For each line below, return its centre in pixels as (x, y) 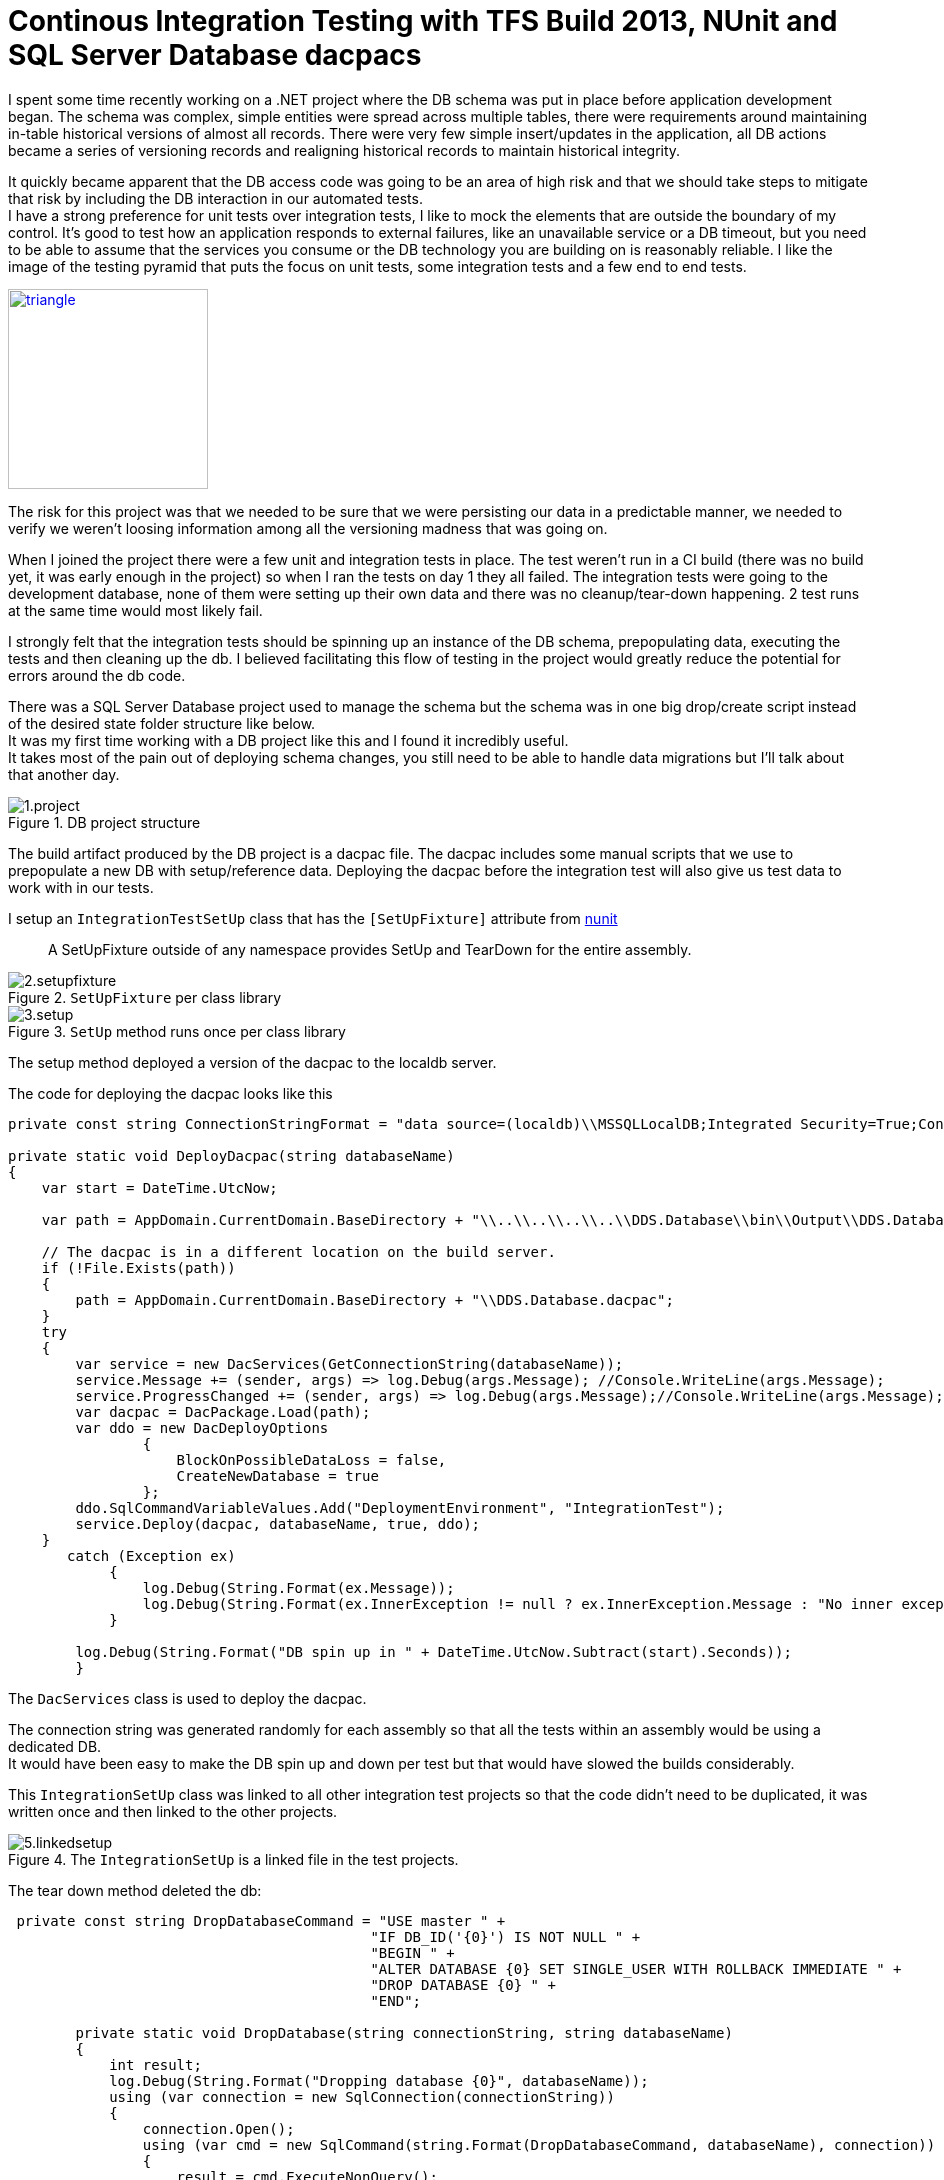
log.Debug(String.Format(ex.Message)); (298, 1587)
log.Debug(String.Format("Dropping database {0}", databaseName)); (379, 2080)
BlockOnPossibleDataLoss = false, (311, 1459)
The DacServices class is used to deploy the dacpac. (187, 1698)
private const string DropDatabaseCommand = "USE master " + (261, 1920)
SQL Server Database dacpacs (215, 55)
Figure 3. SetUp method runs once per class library (177, 1031)
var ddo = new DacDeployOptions (202, 1427)
